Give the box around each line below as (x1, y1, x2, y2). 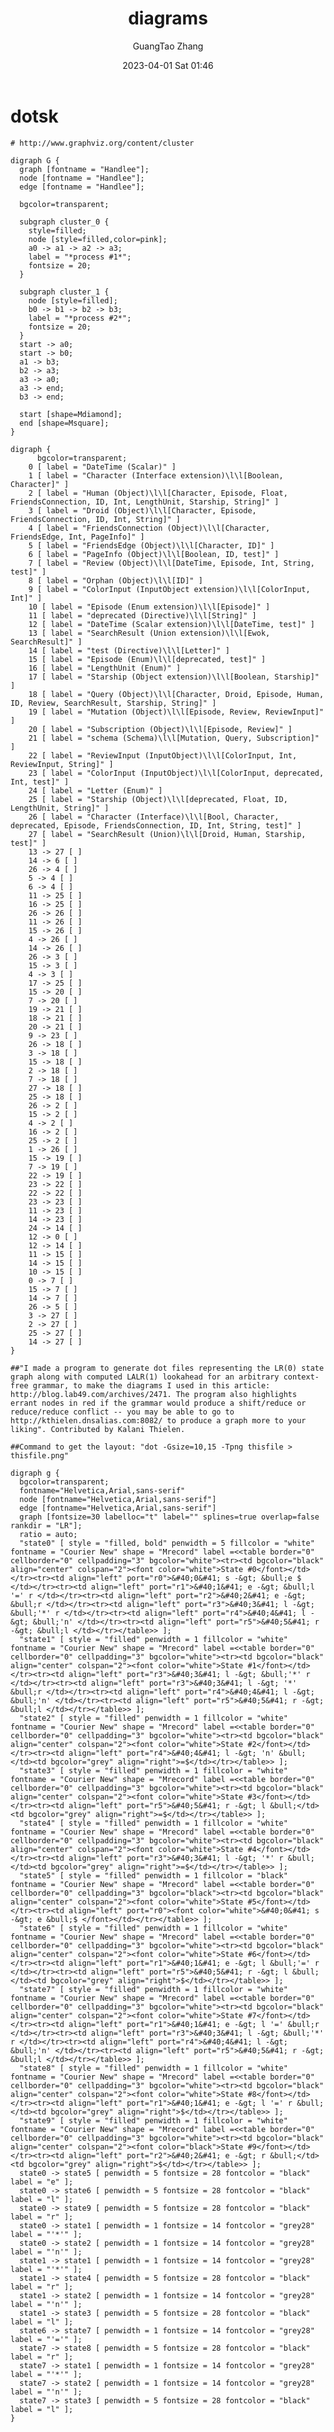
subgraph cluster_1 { (19, 287, 110, 297)
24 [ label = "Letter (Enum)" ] (28, 785, 163, 796)
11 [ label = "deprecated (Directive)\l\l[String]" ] (28, 610, 257, 621)
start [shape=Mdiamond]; (19, 409, 123, 419)
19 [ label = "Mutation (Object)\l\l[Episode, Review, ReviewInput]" (28, 707, 325, 717)
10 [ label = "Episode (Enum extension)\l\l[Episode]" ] (28, 602, 271, 612)
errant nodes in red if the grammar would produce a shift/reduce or (10, 1398, 307, 1408)
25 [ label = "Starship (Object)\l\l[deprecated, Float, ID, (28, 794, 288, 804)
